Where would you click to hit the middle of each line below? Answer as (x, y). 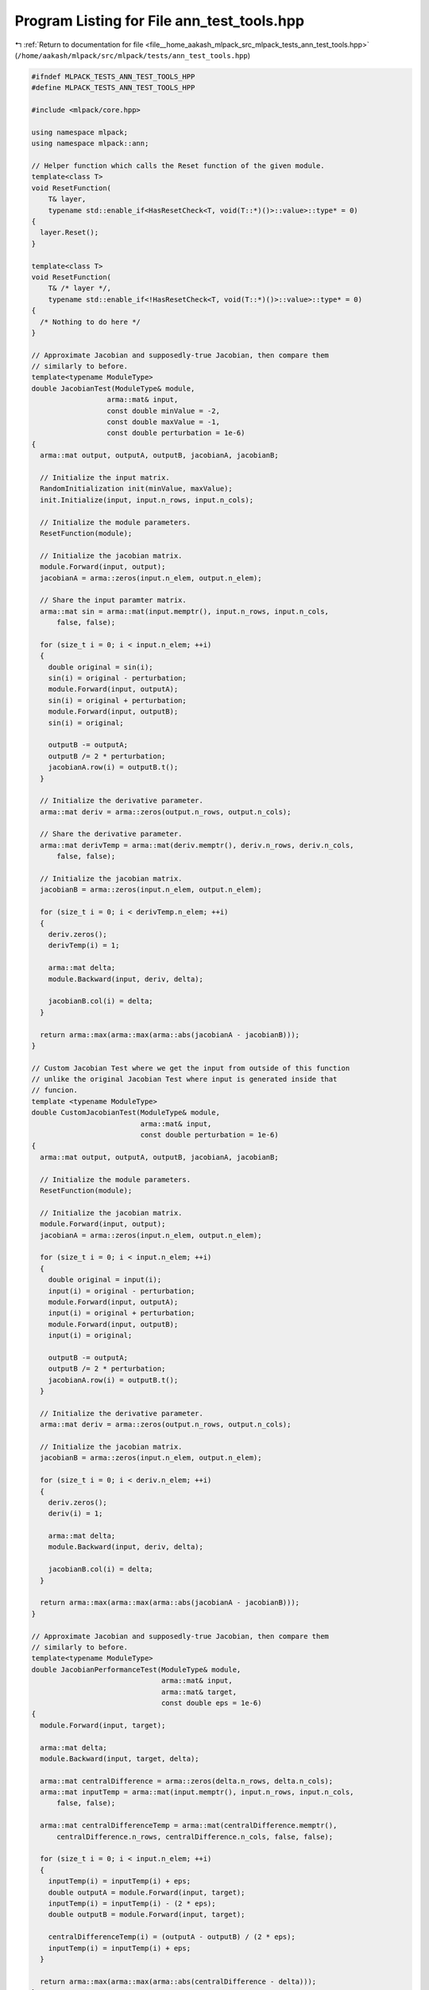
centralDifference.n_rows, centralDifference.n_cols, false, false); (195, 1836)
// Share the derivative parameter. (111, 834)
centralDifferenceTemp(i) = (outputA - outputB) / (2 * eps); (172, 1937)
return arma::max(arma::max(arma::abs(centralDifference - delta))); (178, 1981)
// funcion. (55, 1090)
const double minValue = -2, (163, 411)
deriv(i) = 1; (75, 1514)
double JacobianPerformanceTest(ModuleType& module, (136, 1669)
